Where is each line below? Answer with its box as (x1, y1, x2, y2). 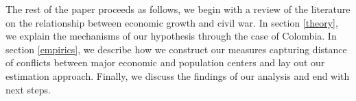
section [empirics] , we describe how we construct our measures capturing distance (5, 42, 347, 56)
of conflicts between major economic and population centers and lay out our (5, 55, 325, 70)
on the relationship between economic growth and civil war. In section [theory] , (5, 15, 338, 29)
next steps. (5, 82, 51, 96)
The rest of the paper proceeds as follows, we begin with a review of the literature (5, 2, 351, 16)
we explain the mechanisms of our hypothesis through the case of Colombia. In (5, 29, 337, 43)
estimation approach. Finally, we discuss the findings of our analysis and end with (5, 68, 350, 83)
